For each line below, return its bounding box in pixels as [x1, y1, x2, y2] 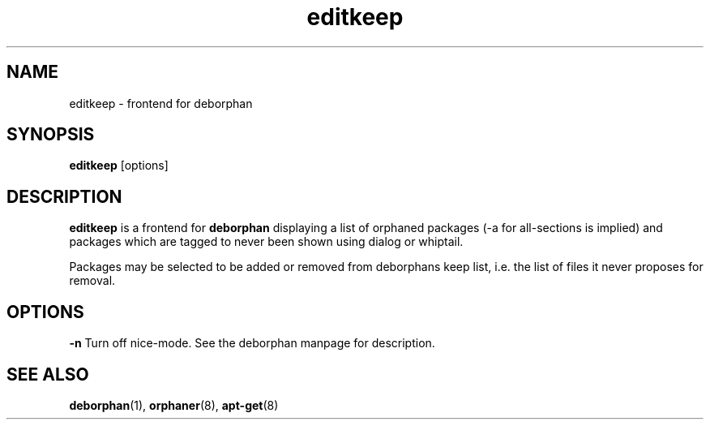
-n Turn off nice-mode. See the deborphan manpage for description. [69, 336, 435, 351]
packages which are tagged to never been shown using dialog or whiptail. [69, 235, 464, 249]
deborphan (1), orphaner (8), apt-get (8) [69, 398, 279, 412]
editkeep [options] [69, 158, 169, 173]
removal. [69, 273, 116, 288]
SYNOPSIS [6, 124, 95, 145]
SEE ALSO [6, 364, 89, 385]
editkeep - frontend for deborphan [69, 96, 253, 110]
